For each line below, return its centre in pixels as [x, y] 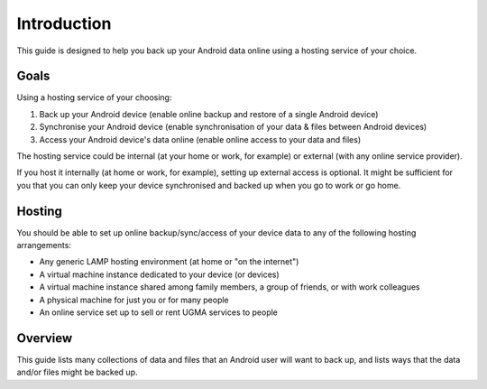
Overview [45, 338]
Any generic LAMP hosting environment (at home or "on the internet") [169, 262]
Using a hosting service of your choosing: [94, 97]
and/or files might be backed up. [78, 372]
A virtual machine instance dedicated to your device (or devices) [159, 274]
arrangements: [44, 245]
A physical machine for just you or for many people [134, 300]
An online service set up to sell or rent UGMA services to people [159, 312]
